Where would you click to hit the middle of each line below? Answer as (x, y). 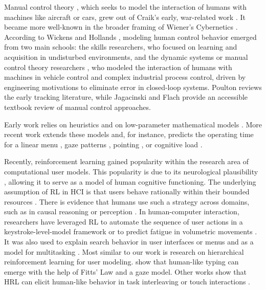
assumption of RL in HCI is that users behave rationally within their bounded (127, 192)
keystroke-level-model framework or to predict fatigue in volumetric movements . (131, 231)
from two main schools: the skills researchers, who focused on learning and (121, 47)
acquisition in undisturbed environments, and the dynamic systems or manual (126, 57)
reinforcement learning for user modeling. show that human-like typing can (121, 262)
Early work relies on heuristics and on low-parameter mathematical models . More (133, 124)
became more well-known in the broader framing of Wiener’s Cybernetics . (121, 27)
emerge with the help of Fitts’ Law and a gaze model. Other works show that (125, 271)
